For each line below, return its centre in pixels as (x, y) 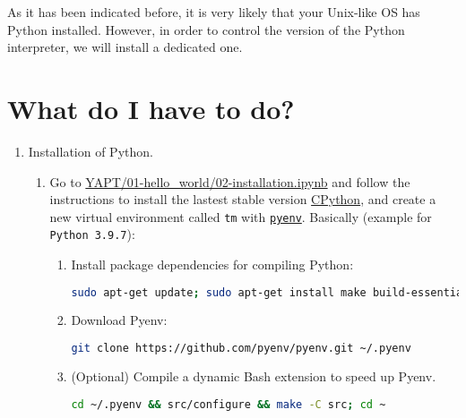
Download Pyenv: (119, 320)
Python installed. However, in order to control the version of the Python (206, 29)
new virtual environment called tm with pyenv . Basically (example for (241, 216)
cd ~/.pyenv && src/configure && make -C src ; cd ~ (229, 404)
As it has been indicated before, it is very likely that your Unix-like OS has (214, 12)
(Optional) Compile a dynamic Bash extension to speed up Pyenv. (254, 375)
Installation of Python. (91, 151)
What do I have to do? (151, 108)
